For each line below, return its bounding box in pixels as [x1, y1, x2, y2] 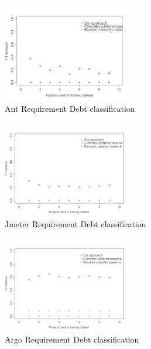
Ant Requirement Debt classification [5, 102, 135, 114]
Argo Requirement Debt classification [5, 333, 139, 345]
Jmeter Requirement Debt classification [5, 218, 146, 230]
